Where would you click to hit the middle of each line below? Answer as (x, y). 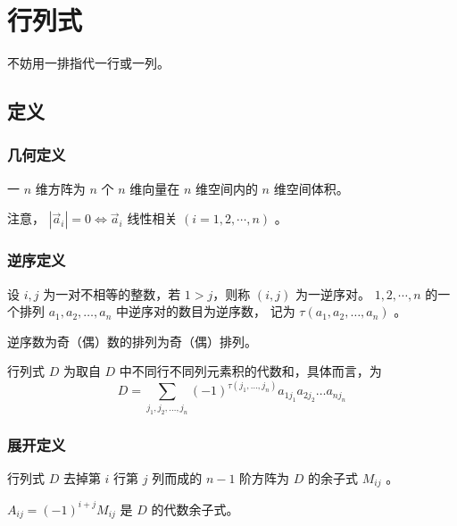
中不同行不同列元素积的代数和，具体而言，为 (250, 371)
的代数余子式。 (195, 509)
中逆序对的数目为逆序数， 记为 (206, 311)
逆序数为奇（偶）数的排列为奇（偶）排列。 (132, 341)
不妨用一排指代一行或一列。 (88, 63)
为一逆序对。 (332, 293)
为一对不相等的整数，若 (112, 293)
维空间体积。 (311, 188)
